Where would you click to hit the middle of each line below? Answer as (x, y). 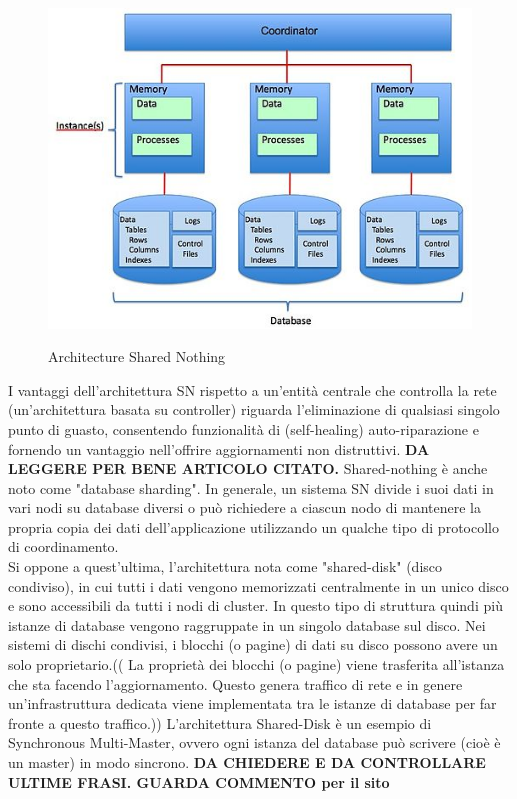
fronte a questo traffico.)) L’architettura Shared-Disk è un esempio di (220, 722)
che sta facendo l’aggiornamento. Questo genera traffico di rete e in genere (235, 683)
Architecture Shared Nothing (137, 356)
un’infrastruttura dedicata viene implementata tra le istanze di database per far (252, 703)
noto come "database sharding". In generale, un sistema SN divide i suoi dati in (251, 487)
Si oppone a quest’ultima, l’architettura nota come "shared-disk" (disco (225, 566)
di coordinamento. (63, 546)
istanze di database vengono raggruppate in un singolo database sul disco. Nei (247, 624)
